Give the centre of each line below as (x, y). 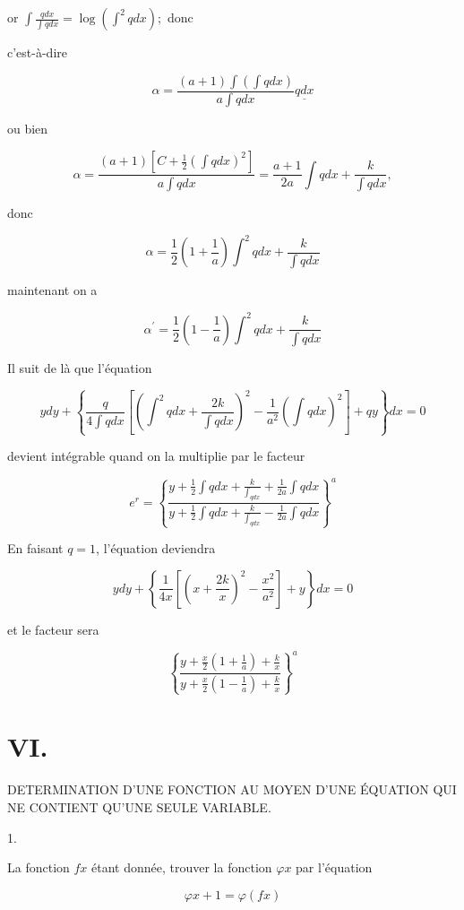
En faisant (35, 548)
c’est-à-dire (37, 52)
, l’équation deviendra (156, 548)
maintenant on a (52, 290)
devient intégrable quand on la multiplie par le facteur (156, 456)
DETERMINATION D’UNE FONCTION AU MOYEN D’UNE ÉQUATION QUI (232, 789)
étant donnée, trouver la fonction (182, 867)
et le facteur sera (53, 629)
